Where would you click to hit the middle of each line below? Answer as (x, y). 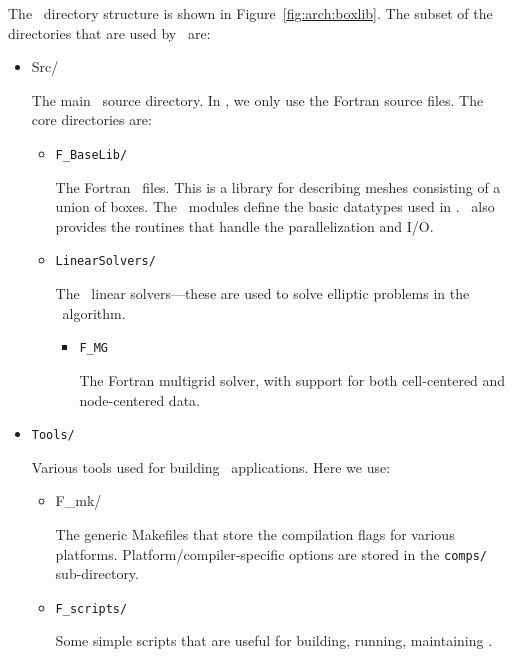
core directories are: (91, 119)
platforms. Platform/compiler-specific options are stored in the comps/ (271, 553)
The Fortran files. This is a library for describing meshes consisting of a (278, 186)
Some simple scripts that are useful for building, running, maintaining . (274, 640)
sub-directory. (97, 573)
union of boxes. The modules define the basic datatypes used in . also (275, 206)
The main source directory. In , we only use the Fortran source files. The (257, 99)
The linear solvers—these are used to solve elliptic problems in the (262, 293)
